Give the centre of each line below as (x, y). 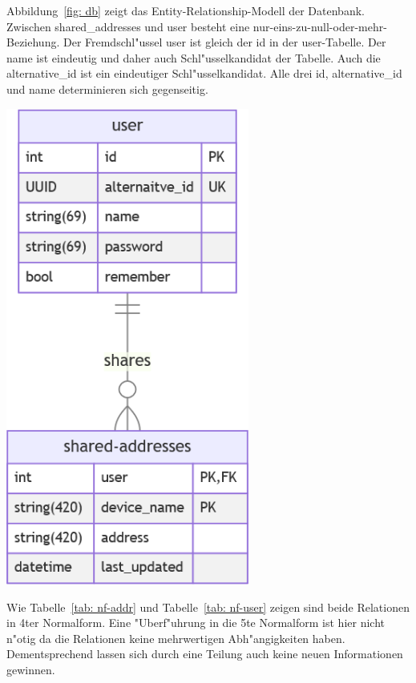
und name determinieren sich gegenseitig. (107, 88)
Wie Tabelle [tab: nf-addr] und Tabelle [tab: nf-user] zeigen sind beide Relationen (208, 607)
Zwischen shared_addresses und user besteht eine (128, 26)
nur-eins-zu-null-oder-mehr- (320, 26)
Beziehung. (33, 42)
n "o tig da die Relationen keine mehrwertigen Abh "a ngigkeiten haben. (176, 638)
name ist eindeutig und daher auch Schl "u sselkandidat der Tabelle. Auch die (194, 57)
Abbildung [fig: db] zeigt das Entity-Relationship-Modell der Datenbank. (186, 10)
